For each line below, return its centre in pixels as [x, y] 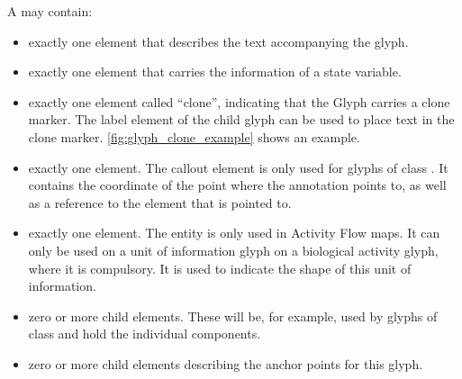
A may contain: [50, 11]
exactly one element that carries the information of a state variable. [215, 72]
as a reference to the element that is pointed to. [160, 202]
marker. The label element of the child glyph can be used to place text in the [241, 119]
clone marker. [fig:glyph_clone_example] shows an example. [194, 136]
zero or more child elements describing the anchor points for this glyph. [226, 363]
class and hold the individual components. [145, 334]
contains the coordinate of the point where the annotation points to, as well [237, 185]
